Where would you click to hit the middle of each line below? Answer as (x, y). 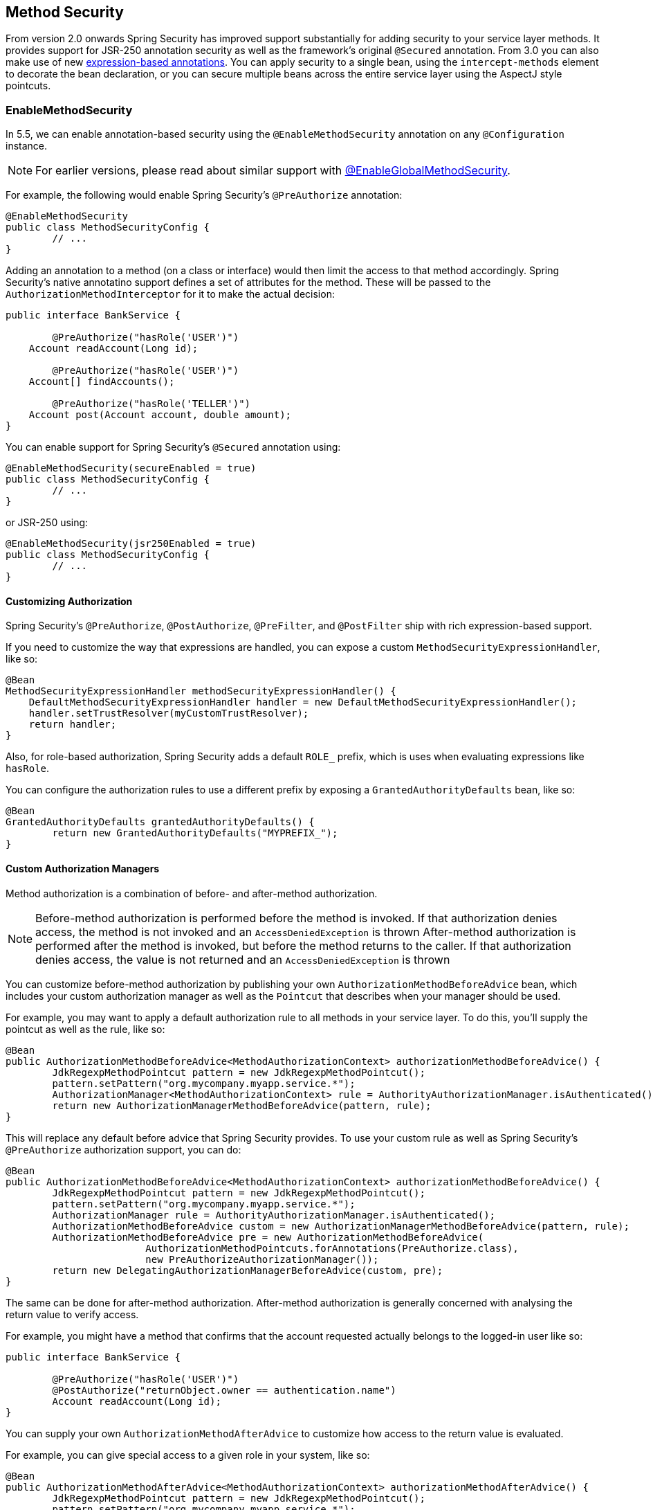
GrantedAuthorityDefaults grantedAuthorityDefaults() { (160, 822)
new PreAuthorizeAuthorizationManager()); (262, 1259)
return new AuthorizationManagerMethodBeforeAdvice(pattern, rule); (242, 1105)
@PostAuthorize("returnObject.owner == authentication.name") (224, 1390)
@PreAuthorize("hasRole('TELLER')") (151, 404)
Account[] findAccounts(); (102, 382)
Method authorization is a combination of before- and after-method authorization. (192, 893)
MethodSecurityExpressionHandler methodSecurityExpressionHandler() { (201, 691)
